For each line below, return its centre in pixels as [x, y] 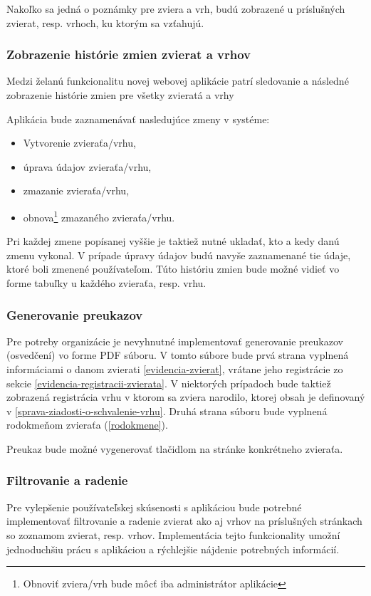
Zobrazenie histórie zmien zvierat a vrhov [129, 54]
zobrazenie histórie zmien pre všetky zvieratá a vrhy [120, 95]
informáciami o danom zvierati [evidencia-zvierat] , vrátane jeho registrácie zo [175, 369]
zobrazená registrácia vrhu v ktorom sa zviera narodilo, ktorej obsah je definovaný [186, 397]
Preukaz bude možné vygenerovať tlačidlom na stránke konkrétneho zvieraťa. [175, 448]
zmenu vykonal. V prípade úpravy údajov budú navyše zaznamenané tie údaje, [179, 255]
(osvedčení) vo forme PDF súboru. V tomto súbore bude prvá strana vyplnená [178, 355]
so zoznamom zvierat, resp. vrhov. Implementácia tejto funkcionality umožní [173, 534]
